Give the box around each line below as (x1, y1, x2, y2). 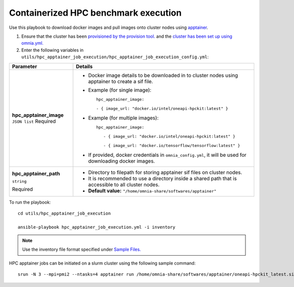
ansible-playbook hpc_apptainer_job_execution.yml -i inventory (18, 224, 176, 230)
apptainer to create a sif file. (88, 78, 153, 85)
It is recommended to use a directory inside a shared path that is (88, 175, 237, 182)
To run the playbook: (9, 199, 51, 205)
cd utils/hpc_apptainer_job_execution (18, 211, 111, 216)
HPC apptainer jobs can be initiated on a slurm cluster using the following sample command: (9, 260, 196, 266)
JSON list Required (12, 118, 56, 124)
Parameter (12, 63, 37, 70)
